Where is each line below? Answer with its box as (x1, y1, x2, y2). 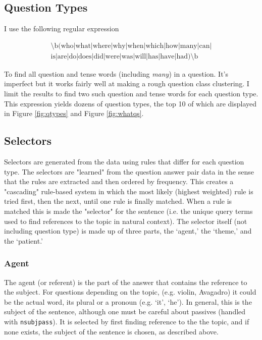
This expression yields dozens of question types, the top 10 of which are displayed (4, 98, 257, 108)
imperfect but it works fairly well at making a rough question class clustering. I (4, 78, 249, 89)
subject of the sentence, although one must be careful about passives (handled (4, 306, 246, 317)
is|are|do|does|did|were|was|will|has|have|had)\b (50, 52, 198, 60)
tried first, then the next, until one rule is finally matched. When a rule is (4, 196, 232, 206)
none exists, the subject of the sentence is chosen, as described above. (4, 326, 219, 336)
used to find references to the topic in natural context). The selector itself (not (4, 215, 247, 226)
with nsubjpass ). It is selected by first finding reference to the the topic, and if (4, 316, 249, 326)
